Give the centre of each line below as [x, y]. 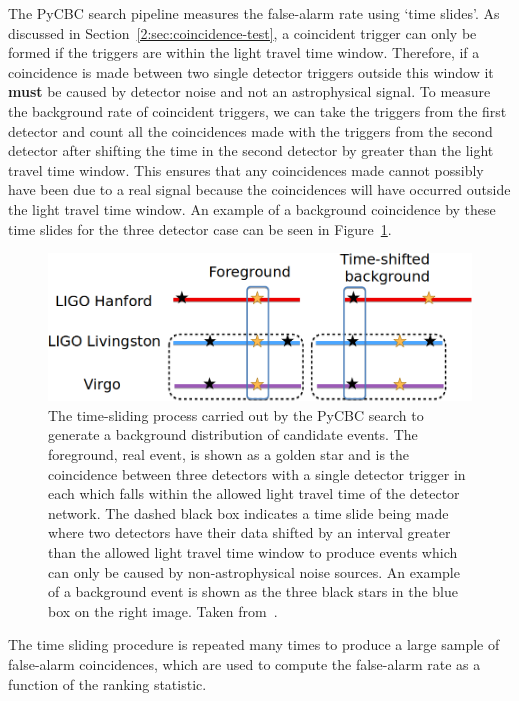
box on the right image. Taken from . [163, 610]
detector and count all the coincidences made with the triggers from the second [250, 130]
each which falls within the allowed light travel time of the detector [254, 493]
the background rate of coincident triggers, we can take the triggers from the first [257, 110]
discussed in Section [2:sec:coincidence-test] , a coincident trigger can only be [242, 32]
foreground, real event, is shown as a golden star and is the [229, 453]
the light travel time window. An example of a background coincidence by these [252, 208]
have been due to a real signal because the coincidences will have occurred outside [259, 189]
